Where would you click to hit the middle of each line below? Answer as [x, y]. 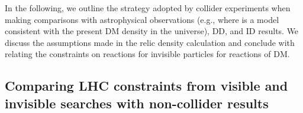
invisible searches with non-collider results [137, 103]
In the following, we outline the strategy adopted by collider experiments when [148, 8]
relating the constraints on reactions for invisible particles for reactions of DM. [147, 54]
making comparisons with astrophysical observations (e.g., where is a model [142, 19]
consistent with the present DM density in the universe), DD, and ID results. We [152, 31]
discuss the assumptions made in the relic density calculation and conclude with [150, 42]
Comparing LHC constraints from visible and [146, 86]
